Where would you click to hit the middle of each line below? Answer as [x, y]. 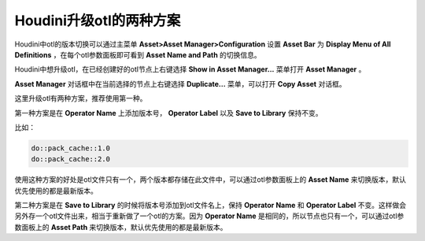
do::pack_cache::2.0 [70, 159]
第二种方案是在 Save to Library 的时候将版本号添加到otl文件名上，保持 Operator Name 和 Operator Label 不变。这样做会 [211, 206]
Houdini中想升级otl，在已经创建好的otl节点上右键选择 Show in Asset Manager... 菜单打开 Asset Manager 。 [190, 69]
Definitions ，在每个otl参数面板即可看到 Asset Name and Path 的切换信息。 [138, 54]
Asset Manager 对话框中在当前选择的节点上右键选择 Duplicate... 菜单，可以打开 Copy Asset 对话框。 [180, 83]
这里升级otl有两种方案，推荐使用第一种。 [81, 98]
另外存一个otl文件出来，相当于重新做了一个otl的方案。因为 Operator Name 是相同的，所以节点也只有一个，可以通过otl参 [209, 216]
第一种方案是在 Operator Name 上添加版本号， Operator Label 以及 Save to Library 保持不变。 [168, 113]
